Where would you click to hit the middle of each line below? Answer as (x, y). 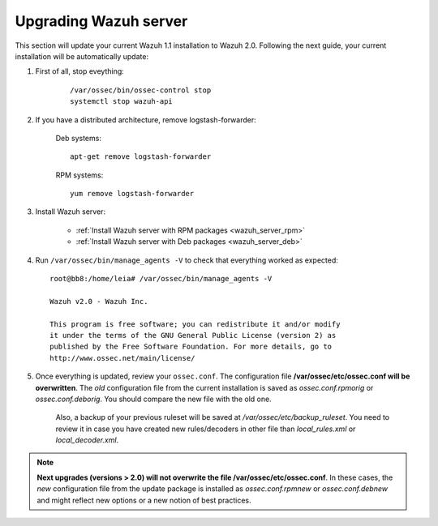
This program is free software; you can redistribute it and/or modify (195, 324)
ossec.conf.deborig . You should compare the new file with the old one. (153, 399)
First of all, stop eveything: (80, 71)
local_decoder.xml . (87, 440)
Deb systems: (78, 138)
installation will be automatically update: (82, 56)
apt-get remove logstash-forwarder (141, 157)
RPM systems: (79, 175)
